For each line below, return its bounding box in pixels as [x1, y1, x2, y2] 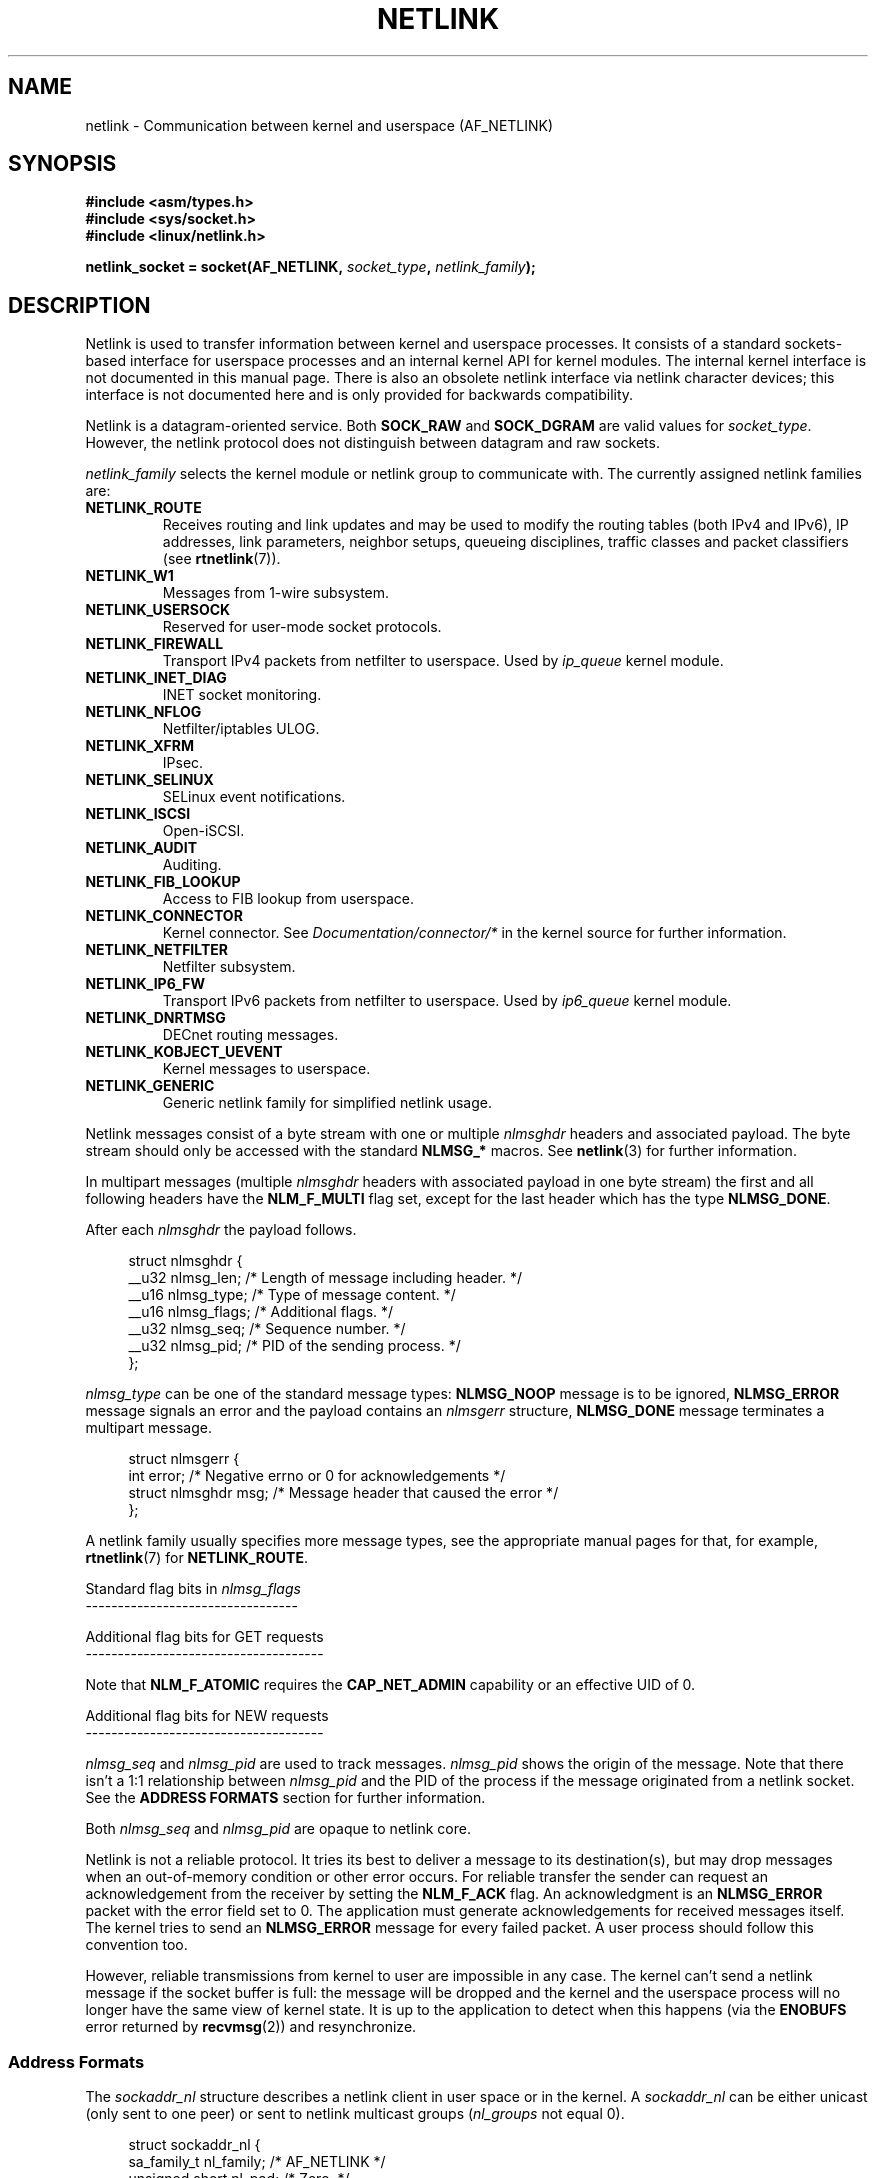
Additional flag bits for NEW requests [85, 1707, 329, 1725]
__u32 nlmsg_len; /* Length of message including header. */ [128, 1269, 522, 1287]
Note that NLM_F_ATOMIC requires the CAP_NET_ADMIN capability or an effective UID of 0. [85, 1676, 696, 1694]
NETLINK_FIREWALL [85, 635, 224, 653]
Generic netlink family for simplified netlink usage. [162, 1094, 493, 1112]
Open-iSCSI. [162, 822, 245, 840]
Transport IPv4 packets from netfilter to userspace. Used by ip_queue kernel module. [162, 652, 724, 670]
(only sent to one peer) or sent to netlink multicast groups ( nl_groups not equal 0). [85, 2105, 625, 2123]
